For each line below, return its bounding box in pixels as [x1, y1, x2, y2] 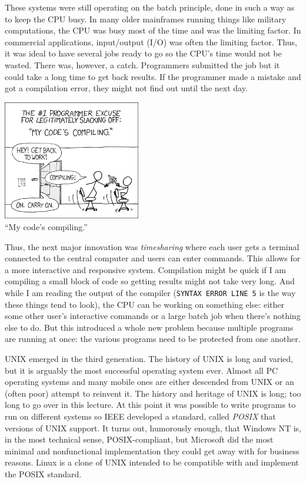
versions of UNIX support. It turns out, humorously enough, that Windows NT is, [5, 421, 301, 434]
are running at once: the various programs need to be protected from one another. [5, 333, 301, 345]
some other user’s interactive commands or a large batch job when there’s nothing [5, 310, 301, 322]
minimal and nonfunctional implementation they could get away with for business [5, 444, 300, 457]
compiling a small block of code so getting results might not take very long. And [5, 275, 295, 287]
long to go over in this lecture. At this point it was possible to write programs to [5, 398, 296, 411]
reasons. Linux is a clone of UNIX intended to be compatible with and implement [5, 456, 299, 468]
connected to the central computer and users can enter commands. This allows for [5, 252, 301, 264]
